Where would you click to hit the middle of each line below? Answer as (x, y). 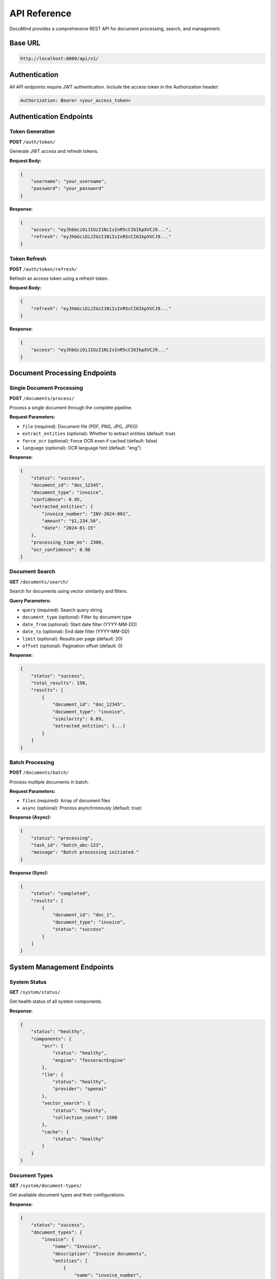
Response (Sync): (29, 873)
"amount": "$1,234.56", (72, 521)
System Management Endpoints (62, 967)
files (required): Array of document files (66, 801)
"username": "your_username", (69, 181)
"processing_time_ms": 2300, (67, 543)
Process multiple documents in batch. (49, 782)
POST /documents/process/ (42, 398)
